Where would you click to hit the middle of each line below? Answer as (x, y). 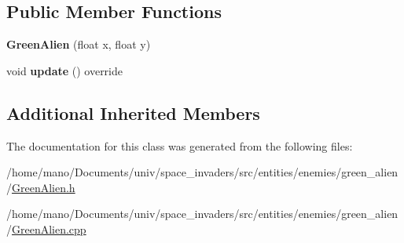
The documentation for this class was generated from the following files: (180, 145)
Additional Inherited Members (133, 112)
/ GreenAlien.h (41, 187)
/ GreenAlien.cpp (46, 228)
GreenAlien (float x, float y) (79, 44)
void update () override (65, 70)
